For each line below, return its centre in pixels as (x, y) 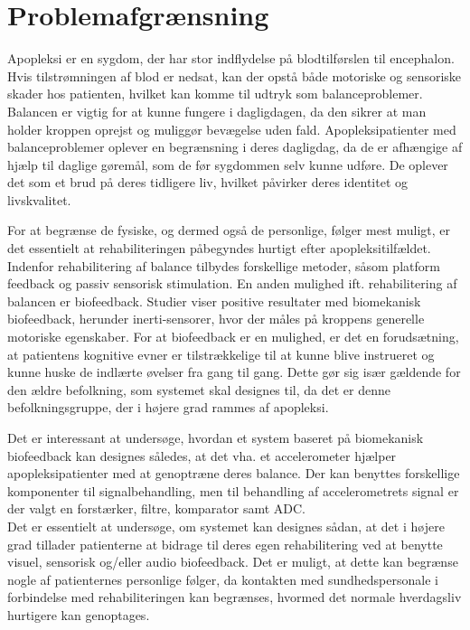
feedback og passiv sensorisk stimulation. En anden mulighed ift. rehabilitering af (232, 283)
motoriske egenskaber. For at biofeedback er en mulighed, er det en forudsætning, (233, 337)
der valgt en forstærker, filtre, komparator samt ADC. (157, 508)
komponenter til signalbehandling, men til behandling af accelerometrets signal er (233, 490)
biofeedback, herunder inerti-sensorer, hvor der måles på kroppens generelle (216, 319)
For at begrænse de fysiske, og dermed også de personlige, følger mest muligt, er (229, 230)
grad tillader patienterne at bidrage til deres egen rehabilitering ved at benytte (225, 544)
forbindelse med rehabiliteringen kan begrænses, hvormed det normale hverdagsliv (235, 597)
